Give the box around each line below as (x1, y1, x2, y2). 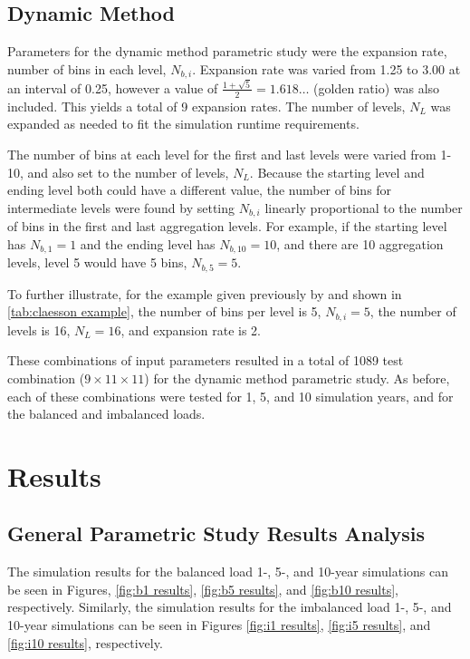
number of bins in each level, (7, 59, 167, 78)
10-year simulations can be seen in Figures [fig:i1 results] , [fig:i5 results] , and (7, 615, 431, 635)
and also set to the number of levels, (27, 162, 229, 181)
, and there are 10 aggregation (276, 234, 444, 253)
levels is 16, (7, 320, 71, 339)
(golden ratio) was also (313, 78, 440, 97)
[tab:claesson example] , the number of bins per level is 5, (7, 302, 321, 321)
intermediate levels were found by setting (7, 198, 235, 217)
